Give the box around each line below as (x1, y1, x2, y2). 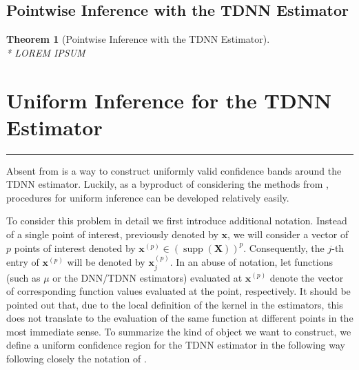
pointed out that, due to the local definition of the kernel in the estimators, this (6, 297, 343, 311)
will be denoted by (67, 255, 145, 269)
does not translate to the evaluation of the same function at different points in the (6, 311, 353, 325)
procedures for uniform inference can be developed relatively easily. (6, 190, 289, 204)
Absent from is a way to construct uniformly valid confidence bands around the (6, 163, 342, 177)
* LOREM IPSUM (6, 45, 85, 59)
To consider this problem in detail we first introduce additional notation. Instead (6, 213, 347, 228)
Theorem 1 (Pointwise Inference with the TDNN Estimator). (6, 32, 270, 46)
